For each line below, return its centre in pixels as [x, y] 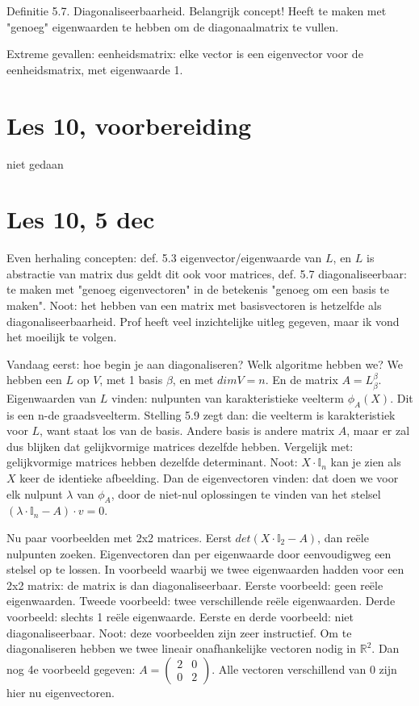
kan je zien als [366, 462]
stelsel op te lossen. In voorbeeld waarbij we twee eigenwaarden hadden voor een [205, 569]
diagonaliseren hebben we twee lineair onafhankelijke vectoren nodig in [182, 648]
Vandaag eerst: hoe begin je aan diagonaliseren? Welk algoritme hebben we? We [205, 363]
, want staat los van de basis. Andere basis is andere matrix [187, 430]
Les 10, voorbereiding [129, 125]
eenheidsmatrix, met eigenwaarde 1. [95, 69]
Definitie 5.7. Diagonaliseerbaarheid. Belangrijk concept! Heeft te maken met [197, 10]
